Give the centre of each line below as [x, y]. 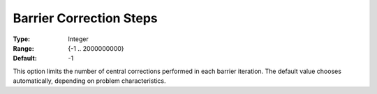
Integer [78, 39]
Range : [23, 48]
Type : [22, 39]
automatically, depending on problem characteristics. [90, 81]
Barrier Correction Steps [85, 18]
